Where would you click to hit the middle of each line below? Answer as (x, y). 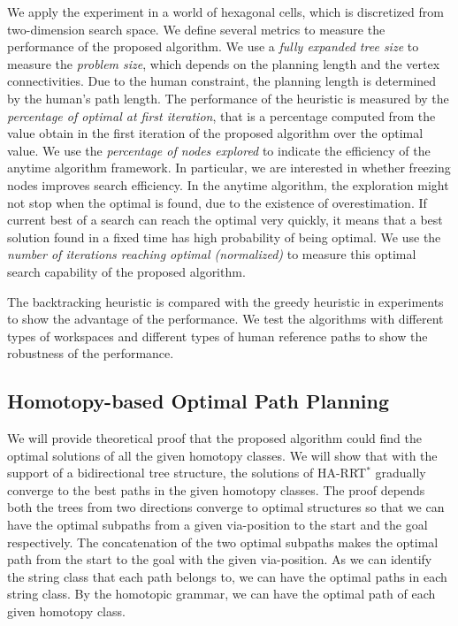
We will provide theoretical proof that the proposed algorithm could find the (214, 438)
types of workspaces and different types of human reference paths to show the (218, 336)
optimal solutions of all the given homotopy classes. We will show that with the (222, 455)
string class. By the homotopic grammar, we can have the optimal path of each (221, 594)
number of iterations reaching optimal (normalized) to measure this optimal (212, 254)
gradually (401, 473)
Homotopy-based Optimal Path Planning (198, 401)
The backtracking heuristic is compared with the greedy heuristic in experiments (225, 301)
